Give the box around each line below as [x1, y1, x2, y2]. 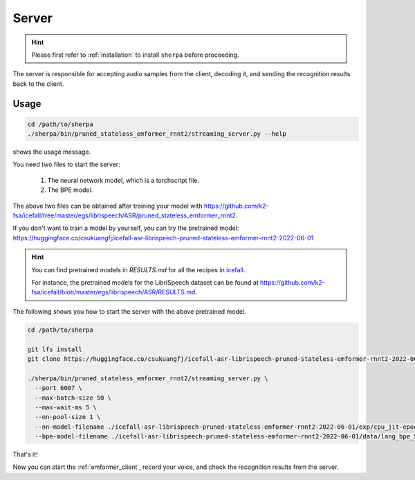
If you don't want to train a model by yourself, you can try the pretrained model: [12, 224, 239, 232]
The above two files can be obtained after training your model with [12, 202, 203, 210]
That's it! [12, 450, 38, 459]
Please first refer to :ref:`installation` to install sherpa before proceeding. [31, 51, 239, 59]
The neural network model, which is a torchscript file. [47, 176, 200, 184]
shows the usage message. [12, 148, 91, 156]
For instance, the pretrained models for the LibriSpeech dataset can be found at [31, 278, 259, 287]
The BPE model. [47, 186, 93, 194]
